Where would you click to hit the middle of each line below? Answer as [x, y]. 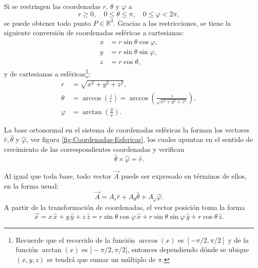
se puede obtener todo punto [48, 23]
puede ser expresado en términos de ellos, [184, 175]
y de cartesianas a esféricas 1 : [47, 72]
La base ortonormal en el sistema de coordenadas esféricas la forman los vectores [127, 129]
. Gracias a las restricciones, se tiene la [172, 23]
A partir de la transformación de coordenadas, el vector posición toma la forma [125, 207]
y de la [238, 239]
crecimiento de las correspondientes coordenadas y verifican [94, 149]
